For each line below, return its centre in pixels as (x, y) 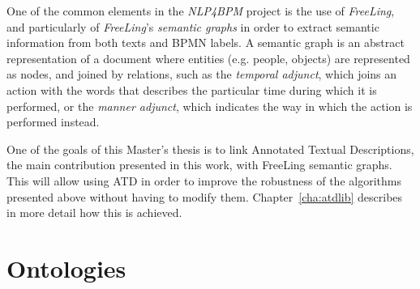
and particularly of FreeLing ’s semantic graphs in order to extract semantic (193, 26)
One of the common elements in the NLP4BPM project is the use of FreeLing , (201, 11)
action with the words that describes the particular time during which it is (192, 89)
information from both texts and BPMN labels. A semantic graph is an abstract (206, 42)
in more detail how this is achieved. (94, 212)
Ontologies (66, 268)
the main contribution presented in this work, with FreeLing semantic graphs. (199, 165)
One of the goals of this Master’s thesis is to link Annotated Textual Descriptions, (210, 149)
